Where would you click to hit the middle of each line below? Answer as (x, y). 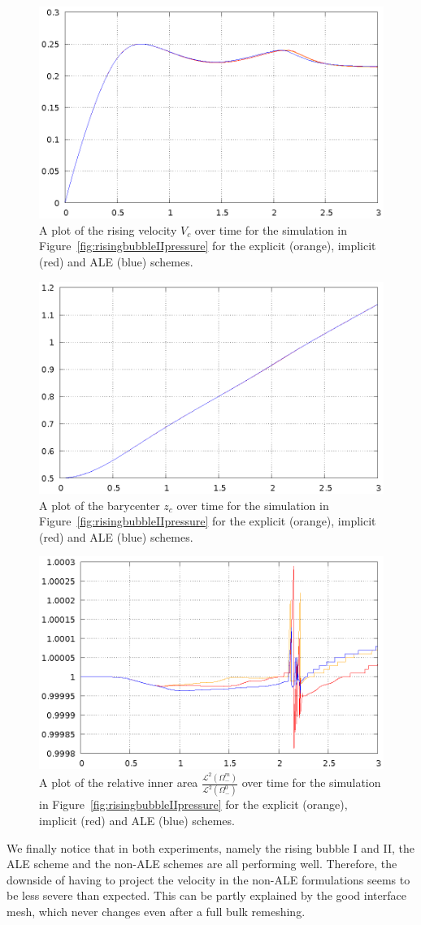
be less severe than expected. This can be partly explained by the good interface (206, 895)
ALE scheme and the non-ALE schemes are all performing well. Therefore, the (202, 864)
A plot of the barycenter (100, 505)
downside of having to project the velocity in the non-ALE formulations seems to (208, 879)
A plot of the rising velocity (108, 229)
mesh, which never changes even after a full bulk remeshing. (156, 911)
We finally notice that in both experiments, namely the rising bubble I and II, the (210, 847)
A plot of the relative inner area (119, 782)
